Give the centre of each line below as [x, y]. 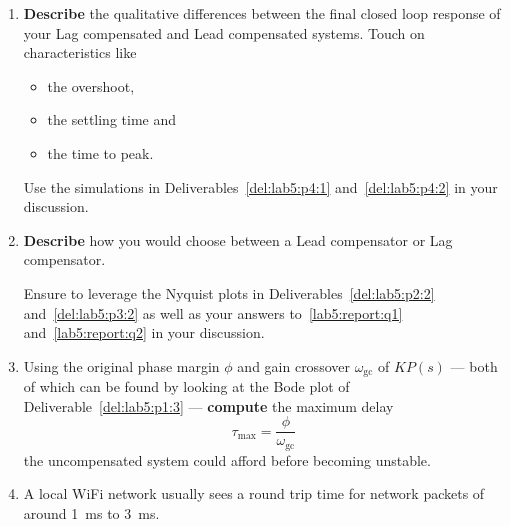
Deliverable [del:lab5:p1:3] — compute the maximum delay [208, 405]
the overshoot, [91, 85]
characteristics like [80, 52]
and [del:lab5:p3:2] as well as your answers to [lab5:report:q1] [213, 312]
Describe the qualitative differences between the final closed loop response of [262, 13]
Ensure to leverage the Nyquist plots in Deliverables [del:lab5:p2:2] [229, 292]
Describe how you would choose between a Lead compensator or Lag [238, 239]
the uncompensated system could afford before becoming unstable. [227, 459]
